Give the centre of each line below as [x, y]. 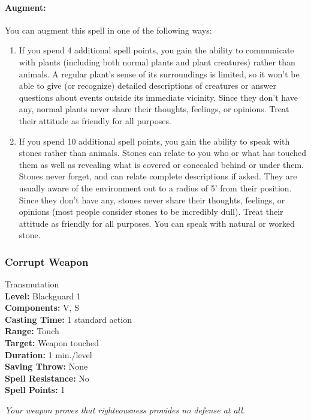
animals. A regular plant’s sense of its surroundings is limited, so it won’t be [159, 73]
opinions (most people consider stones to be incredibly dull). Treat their [151, 211]
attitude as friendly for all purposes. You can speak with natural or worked [157, 223]
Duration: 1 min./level [49, 354]
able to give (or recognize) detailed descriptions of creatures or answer [147, 85]
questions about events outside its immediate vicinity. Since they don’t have [158, 97]
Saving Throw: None [46, 366]
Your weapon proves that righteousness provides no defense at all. [125, 410]
